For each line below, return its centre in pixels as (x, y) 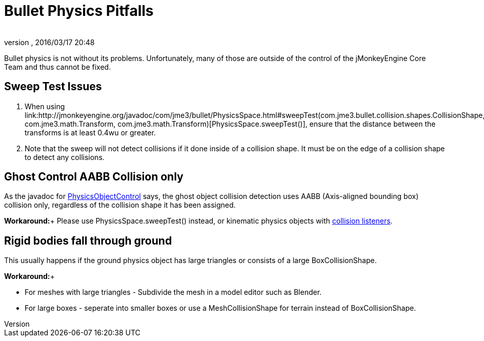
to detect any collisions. (65, 157)
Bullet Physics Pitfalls (79, 11)
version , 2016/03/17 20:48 (49, 42)
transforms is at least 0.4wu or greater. (90, 132)
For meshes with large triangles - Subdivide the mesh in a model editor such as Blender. (173, 292)
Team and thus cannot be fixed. (58, 67)
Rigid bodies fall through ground (88, 240)
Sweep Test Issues (53, 87)
